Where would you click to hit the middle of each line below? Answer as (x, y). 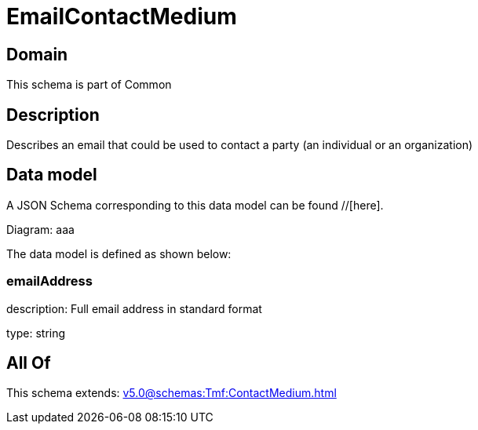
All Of (29, 363)
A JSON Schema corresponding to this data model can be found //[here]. (195, 205)
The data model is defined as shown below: (119, 253)
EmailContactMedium (122, 16)
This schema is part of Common (89, 85)
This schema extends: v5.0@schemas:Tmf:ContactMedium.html (171, 393)
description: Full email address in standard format (134, 308)
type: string (36, 333)
